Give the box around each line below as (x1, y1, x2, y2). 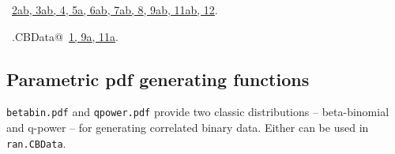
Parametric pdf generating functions (6, 66, 310, 91)
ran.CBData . (6, 134, 66, 151)
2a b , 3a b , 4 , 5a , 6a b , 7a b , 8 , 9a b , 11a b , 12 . (12, 2, 218, 17)
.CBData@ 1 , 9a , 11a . (11, 28, 118, 44)
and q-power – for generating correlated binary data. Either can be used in (6, 119, 369, 136)
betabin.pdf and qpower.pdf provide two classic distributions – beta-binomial (6, 103, 389, 120)
